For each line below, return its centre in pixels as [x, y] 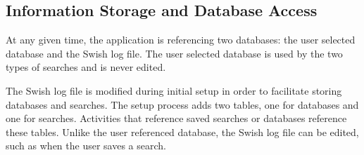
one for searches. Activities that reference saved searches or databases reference [176, 118]
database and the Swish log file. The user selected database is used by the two [174, 53]
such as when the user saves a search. [86, 146]
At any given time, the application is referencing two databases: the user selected [181, 40]
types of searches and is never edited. [86, 67]
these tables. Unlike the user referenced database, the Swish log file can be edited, [182, 132]
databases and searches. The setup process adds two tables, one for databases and [182, 104]
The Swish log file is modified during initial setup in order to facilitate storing [174, 90]
